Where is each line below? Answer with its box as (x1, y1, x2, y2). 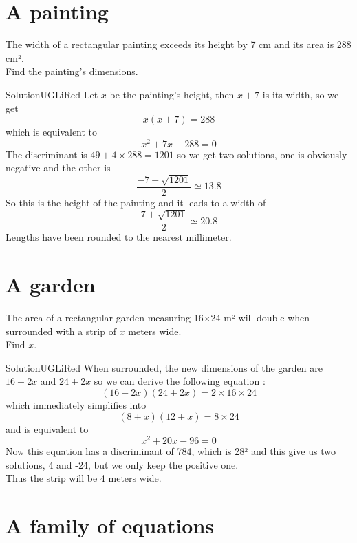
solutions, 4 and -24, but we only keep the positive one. (6, 457, 239, 471)
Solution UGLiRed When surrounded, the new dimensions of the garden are (6, 360, 323, 374)
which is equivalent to (6, 125, 98, 139)
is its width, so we (262, 87, 339, 101)
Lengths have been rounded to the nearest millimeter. (6, 230, 232, 244)
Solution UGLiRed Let (6, 87, 98, 101)
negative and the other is (6, 160, 111, 175)
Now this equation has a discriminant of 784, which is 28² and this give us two (6, 444, 336, 458)
